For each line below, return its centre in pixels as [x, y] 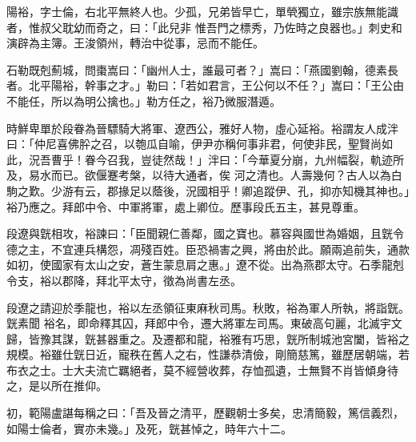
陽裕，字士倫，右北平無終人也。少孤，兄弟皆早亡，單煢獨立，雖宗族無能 [197, 11]
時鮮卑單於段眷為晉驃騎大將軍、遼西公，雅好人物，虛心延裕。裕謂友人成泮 [202, 128]
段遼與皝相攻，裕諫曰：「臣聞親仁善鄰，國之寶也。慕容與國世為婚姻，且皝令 [205, 233]
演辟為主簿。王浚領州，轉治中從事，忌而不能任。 [135, 43]
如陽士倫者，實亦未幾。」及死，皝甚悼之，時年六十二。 [149, 428]
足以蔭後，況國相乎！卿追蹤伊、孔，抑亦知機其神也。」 [269, 190]
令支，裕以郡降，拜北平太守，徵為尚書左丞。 [124, 280]
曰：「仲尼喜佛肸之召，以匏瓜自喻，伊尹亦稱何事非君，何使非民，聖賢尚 [194, 144]
